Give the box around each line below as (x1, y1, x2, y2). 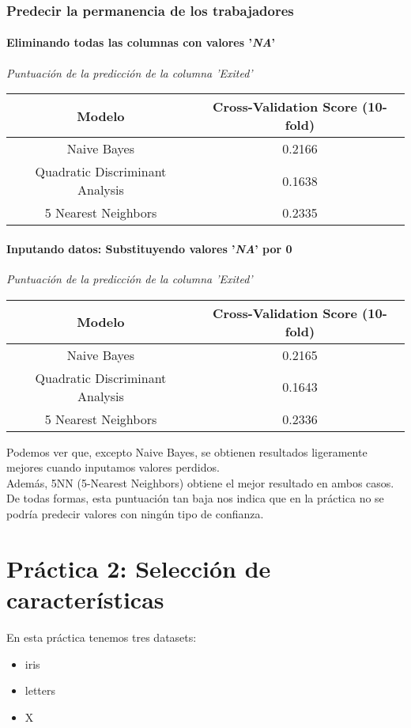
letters (25, 682, 56, 699)
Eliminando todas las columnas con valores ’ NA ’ (6, 34, 276, 51)
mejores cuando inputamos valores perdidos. (6, 459, 220, 476)
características (6, 582, 164, 615)
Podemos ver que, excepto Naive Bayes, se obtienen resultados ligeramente (6, 443, 368, 460)
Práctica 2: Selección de (6, 552, 271, 584)
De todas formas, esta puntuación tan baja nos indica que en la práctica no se (6, 490, 384, 506)
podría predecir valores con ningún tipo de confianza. (6, 506, 264, 521)
